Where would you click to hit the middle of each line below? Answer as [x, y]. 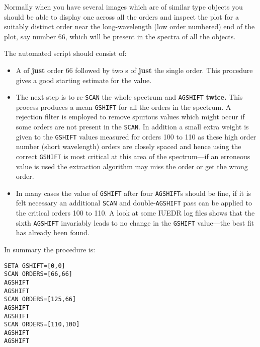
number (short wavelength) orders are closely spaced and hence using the [128, 146]
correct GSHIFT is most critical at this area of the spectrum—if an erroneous [133, 156]
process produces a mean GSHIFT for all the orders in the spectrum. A [123, 107]
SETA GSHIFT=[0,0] [35, 266]
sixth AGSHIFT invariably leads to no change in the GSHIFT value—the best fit [135, 222]
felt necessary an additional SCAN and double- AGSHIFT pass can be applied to [134, 203]
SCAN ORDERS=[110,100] [42, 325]
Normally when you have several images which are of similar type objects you [123, 7]
